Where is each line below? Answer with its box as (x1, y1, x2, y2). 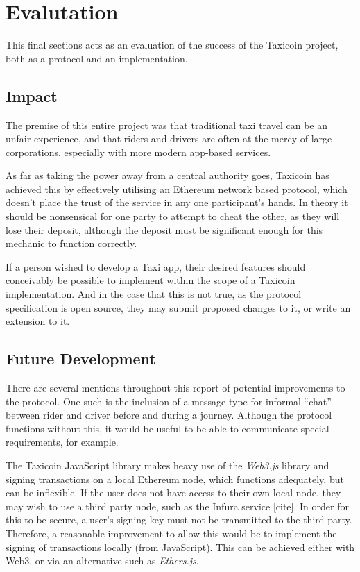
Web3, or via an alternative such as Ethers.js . (6, 553, 199, 568)
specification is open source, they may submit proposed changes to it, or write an (6, 300, 351, 314)
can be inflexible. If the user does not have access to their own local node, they (6, 485, 341, 500)
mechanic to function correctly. (6, 236, 137, 251)
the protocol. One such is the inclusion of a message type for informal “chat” (6, 394, 332, 408)
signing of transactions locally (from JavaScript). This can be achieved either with (6, 539, 355, 554)
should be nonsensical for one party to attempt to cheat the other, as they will (6, 209, 340, 224)
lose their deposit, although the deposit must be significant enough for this (6, 222, 323, 237)
